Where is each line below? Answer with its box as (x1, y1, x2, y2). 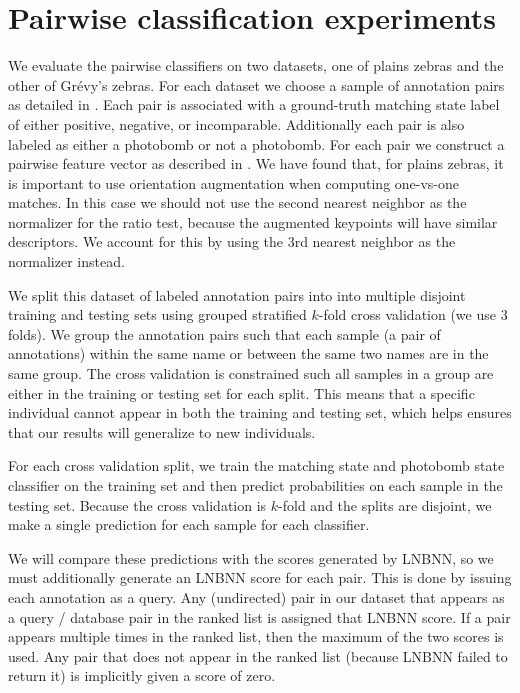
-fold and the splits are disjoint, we (278, 494, 492, 515)
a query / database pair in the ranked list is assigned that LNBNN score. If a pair (8, 606, 511, 627)
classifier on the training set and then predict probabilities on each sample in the (8, 475, 503, 495)
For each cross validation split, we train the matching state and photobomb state (8, 455, 505, 476)
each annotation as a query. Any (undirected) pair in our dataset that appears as (8, 586, 505, 607)
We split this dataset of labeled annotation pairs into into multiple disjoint (8, 284, 466, 305)
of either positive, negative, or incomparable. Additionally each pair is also (8, 113, 465, 134)
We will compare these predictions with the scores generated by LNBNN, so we (8, 547, 494, 568)
